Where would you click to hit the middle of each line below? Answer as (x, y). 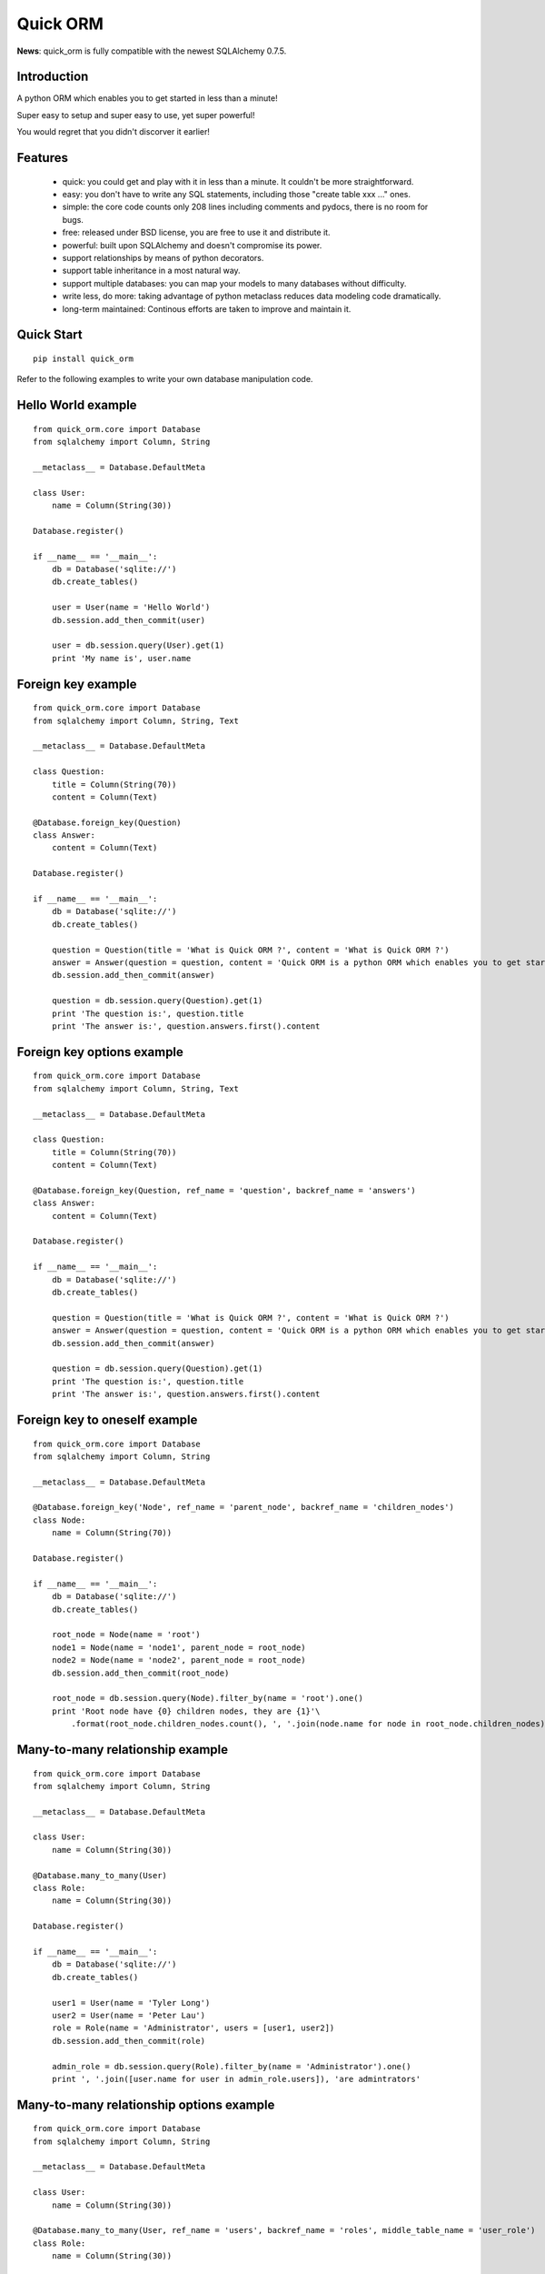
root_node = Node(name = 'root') (126, 1635)
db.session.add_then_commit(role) (129, 2041)
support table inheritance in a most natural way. (151, 271)
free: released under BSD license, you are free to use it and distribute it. (196, 233)
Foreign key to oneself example (107, 1419)
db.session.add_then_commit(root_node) (140, 1673)
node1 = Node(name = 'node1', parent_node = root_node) (178, 1647)
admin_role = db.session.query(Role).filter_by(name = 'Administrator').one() (231, 2066)
